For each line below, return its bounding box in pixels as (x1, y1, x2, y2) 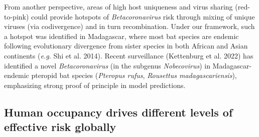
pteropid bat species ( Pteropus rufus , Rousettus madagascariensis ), (31, 70, 237, 80)
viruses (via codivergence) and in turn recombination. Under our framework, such (4, 21, 255, 31)
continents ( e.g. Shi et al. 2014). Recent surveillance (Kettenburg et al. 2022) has (4, 50, 253, 60)
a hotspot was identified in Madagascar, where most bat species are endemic (4, 30, 239, 41)
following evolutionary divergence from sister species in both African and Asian (4, 40, 248, 51)
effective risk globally (4, 119, 116, 134)
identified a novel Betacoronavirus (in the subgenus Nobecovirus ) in (4, 60, 210, 70)
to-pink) (4, 11, 29, 21)
